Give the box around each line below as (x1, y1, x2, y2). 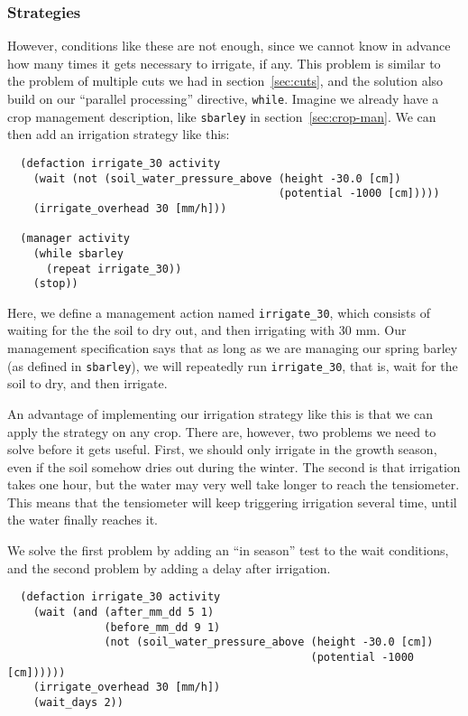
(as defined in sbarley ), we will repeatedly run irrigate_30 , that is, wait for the (7, 356, 458, 375)
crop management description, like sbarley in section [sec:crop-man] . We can (7, 107, 436, 126)
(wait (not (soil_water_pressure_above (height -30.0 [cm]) (32, 172, 401, 185)
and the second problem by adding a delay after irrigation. (7, 558, 331, 577)
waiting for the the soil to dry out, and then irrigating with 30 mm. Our (7, 321, 407, 339)
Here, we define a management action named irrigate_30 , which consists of (7, 302, 431, 321)
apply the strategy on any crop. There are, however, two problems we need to (7, 422, 436, 441)
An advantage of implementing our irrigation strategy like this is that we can (7, 404, 434, 423)
